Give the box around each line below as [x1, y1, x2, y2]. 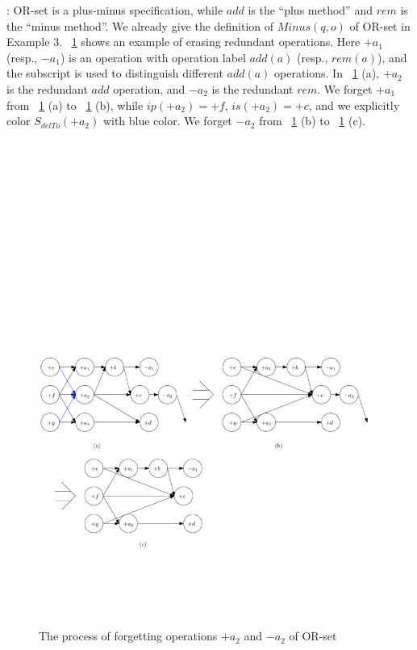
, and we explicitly [308, 96, 400, 113]
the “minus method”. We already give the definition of [6, 17, 274, 34]
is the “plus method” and [248, 2, 373, 18]
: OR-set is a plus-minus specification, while [6, 2, 223, 18]
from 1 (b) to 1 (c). [259, 112, 366, 129]
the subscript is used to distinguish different [6, 65, 223, 82]
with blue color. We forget [102, 112, 232, 129]
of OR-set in [349, 17, 411, 34]
